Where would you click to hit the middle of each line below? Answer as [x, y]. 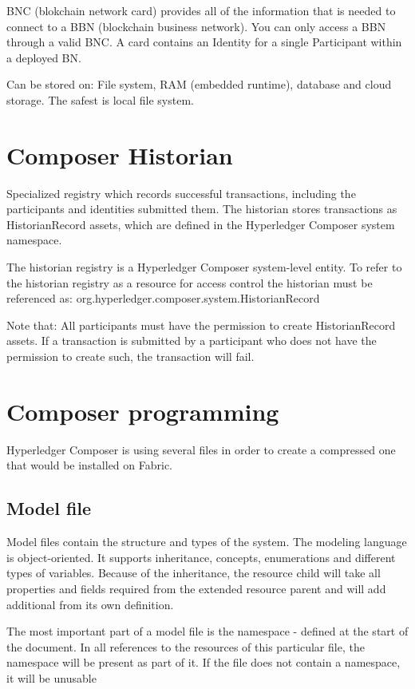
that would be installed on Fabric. [90, 465]
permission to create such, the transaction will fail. [130, 356]
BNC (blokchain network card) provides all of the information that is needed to [201, 10]
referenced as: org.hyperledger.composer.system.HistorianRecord [163, 298]
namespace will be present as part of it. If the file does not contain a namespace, [204, 662]
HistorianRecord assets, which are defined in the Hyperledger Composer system [201, 224]
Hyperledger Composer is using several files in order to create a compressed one [201, 449]
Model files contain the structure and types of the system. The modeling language [207, 542]
